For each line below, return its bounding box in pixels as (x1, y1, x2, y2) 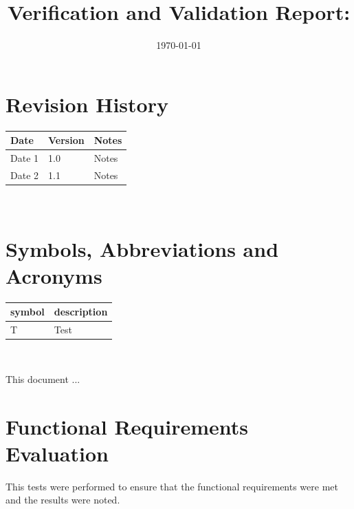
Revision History (5, 90, 168, 118)
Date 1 (10, 151, 39, 165)
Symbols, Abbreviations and (5, 234, 279, 262)
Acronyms (5, 261, 102, 289)
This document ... (5, 371, 80, 386)
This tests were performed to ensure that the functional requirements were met (5, 479, 338, 493)
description (54, 304, 108, 319)
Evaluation (5, 439, 109, 467)
